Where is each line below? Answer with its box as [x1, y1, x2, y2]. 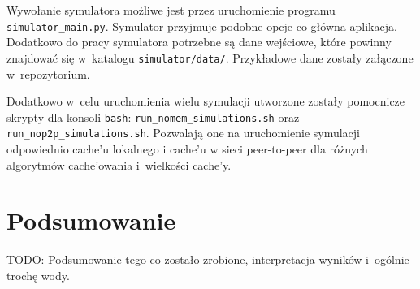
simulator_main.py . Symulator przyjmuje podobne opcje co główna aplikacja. [6, 17, 397, 34]
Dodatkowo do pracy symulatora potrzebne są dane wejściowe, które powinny [6, 33, 392, 50]
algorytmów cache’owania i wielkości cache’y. [6, 156, 232, 173]
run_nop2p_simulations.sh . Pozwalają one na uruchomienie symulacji [6, 124, 361, 141]
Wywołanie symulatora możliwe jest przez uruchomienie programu [6, 2, 336, 18]
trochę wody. [6, 266, 70, 283]
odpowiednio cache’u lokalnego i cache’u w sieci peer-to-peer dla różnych [6, 140, 368, 157]
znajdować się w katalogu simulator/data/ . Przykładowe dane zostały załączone [6, 49, 414, 66]
